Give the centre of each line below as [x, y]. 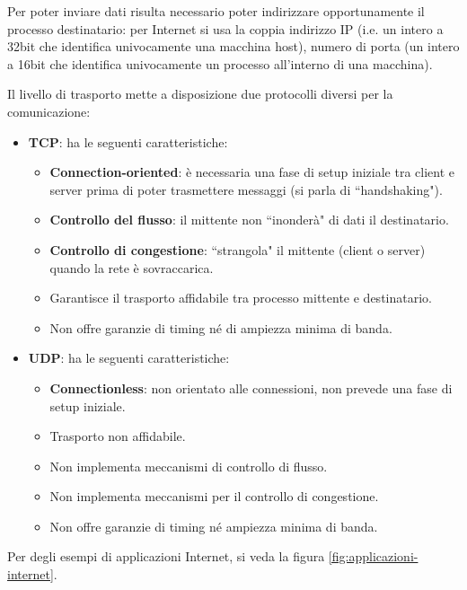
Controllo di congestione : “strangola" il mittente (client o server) [238, 249]
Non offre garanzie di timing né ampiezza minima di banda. [214, 526]
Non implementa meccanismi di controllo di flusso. [189, 466]
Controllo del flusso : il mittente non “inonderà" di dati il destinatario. [249, 220]
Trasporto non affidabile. [118, 436]
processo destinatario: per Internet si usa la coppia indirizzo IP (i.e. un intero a [225, 28]
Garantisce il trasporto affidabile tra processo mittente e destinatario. [241, 298]
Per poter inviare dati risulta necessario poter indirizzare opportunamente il [216, 11]
